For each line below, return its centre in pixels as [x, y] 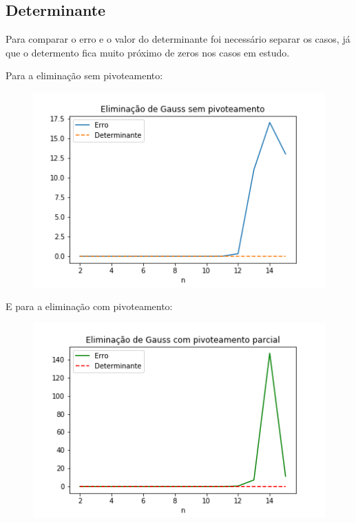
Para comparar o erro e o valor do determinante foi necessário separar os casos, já [178, 39]
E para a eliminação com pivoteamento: [89, 306]
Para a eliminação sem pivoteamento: [84, 75]
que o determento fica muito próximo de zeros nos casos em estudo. [148, 52]
